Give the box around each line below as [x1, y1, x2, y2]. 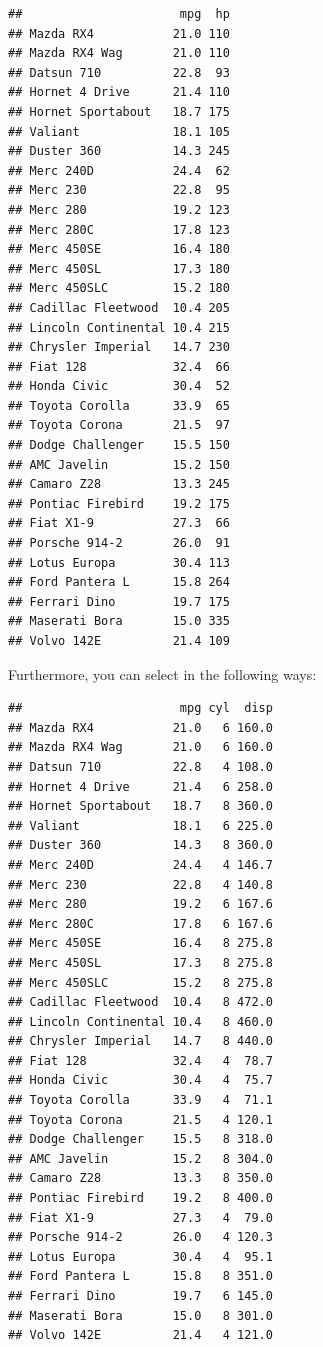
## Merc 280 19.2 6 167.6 [8, 897, 273, 912]
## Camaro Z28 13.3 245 [8, 477, 230, 492]
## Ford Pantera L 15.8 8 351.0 [8, 1269, 273, 1284]
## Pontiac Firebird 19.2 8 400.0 [8, 1191, 273, 1206]
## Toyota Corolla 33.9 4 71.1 [8, 1093, 273, 1108]
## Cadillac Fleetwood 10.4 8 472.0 [8, 995, 273, 1010]
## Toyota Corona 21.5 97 [8, 418, 230, 433]
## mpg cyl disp [8, 701, 273, 716]
